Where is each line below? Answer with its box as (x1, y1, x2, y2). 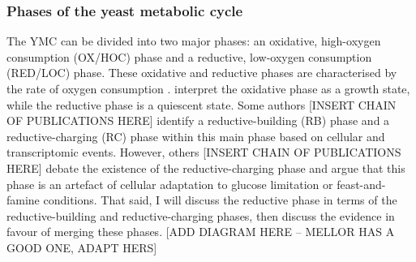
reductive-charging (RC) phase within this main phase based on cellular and (6, 127, 385, 144)
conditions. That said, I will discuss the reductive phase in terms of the (43, 191, 397, 208)
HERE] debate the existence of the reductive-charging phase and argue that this (6, 159, 405, 176)
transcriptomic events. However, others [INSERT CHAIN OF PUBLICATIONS (6, 144, 401, 161)
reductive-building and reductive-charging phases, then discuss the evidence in (6, 207, 395, 224)
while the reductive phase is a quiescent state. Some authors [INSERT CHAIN (6, 96, 397, 113)
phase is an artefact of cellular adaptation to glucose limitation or (6, 175, 333, 192)
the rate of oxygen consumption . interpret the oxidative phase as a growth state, (6, 80, 410, 97)
